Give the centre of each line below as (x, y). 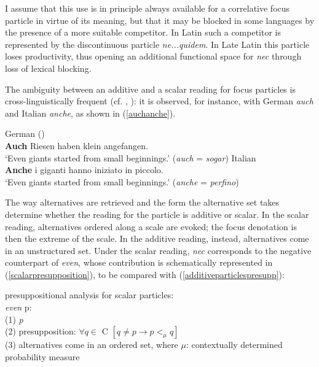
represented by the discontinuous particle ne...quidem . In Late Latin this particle (157, 44)
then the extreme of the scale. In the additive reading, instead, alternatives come (157, 238)
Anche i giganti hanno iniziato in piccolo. (84, 170)
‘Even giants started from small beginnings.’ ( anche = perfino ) (122, 181)
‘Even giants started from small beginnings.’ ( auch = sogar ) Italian (131, 157)
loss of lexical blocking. (48, 68)
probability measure (42, 356)
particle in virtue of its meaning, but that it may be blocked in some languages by (160, 20)
